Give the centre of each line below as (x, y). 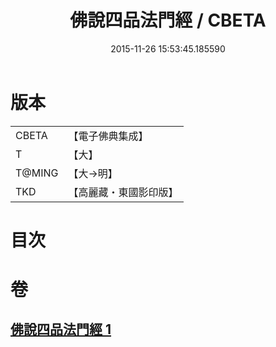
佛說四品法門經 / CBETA (168, 20)
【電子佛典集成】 (108, 136)
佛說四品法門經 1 (61, 329)
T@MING (37, 173)
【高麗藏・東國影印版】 (123, 192)
